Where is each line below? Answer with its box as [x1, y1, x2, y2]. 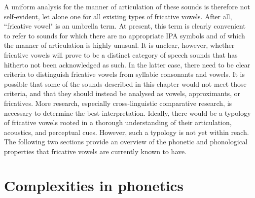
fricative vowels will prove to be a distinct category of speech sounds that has [4, 49, 238, 60]
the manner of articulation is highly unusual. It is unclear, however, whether [4, 40, 235, 50]
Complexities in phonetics [4, 175, 183, 195]
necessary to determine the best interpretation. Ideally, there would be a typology [4, 107, 251, 118]
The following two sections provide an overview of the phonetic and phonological [4, 136, 248, 147]
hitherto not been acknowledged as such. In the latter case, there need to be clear [4, 59, 251, 69]
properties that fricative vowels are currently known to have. [4, 146, 187, 156]
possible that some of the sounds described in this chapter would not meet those [4, 78, 247, 89]
